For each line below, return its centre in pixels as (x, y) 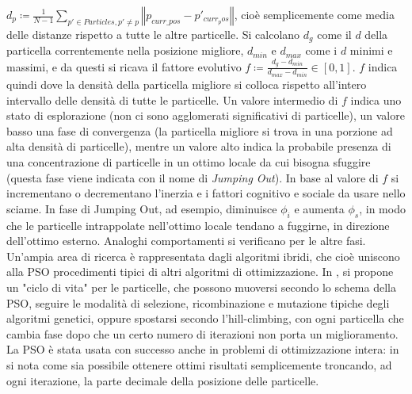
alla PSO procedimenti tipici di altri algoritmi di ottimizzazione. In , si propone (200, 272)
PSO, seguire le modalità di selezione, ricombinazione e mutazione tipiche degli (198, 302)
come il (334, 34)
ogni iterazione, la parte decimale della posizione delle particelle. (163, 380)
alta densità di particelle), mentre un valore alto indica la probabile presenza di (199, 146)
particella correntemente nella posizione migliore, (125, 50)
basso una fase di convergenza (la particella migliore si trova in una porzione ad (200, 130)
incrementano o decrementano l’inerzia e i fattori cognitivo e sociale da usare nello (206, 193)
